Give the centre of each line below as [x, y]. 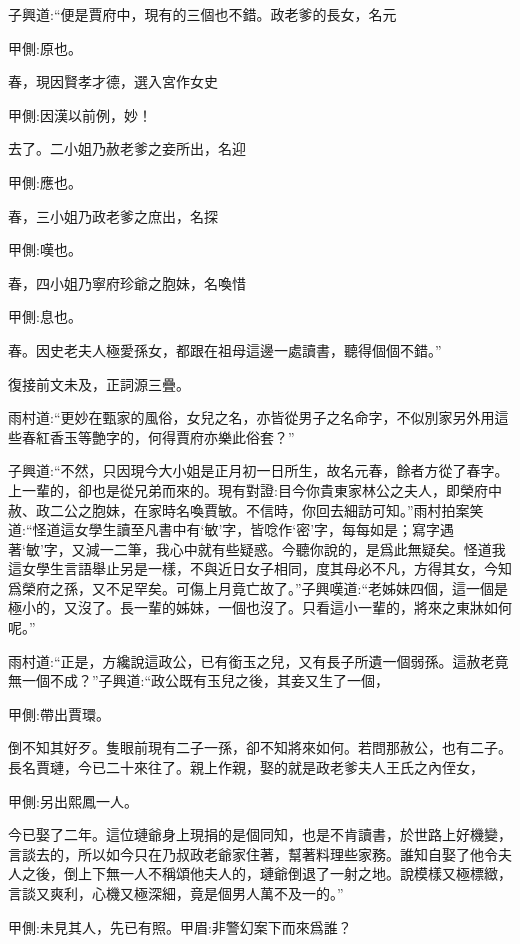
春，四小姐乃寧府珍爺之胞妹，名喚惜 [127, 282]
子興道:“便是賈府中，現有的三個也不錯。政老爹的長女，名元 [202, 14]
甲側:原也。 [45, 47]
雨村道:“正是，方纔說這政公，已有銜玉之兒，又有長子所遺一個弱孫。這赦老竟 [258, 660]
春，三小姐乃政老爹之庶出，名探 [113, 215]
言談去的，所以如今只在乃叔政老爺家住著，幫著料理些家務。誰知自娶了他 [246, 853]
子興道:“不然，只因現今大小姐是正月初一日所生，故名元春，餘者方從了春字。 [258, 470]
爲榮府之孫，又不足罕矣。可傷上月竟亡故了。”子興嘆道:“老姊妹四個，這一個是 [258, 587]
